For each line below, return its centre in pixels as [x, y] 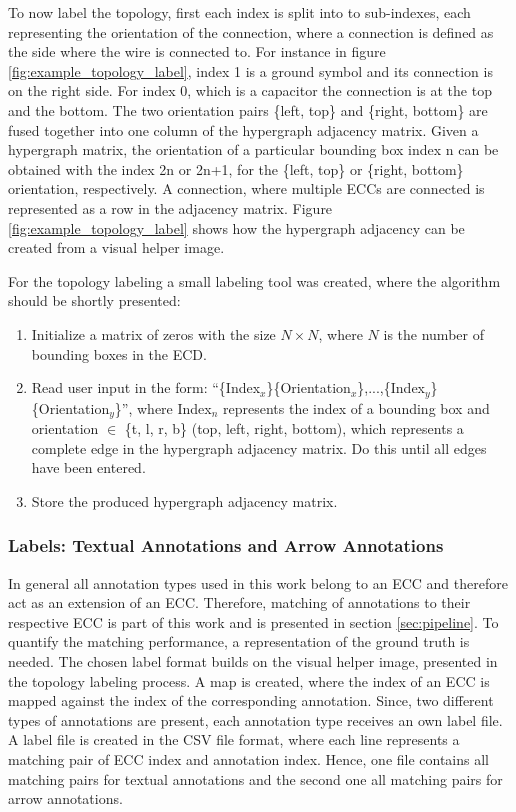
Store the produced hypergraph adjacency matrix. [184, 500]
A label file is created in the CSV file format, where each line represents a [234, 739]
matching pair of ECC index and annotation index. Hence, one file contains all [249, 758]
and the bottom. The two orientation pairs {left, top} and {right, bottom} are [248, 109]
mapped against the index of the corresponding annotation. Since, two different [251, 700]
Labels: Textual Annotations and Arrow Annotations [226, 545]
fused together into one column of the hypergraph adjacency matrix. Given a [243, 129]
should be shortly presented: [94, 300]
